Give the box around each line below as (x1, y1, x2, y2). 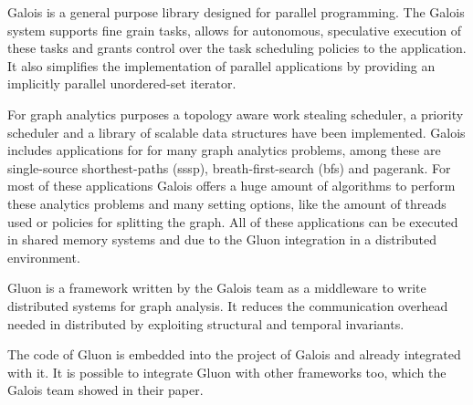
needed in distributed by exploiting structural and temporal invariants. (7, 314, 405, 333)
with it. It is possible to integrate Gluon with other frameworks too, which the (7, 362, 447, 381)
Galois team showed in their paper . (7, 380, 204, 400)
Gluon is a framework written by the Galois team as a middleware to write (7, 278, 426, 297)
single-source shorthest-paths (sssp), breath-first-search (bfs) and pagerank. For (7, 158, 451, 177)
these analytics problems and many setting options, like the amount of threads (7, 193, 447, 213)
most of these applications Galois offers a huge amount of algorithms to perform (7, 176, 456, 195)
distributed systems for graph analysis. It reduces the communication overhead (7, 296, 448, 315)
